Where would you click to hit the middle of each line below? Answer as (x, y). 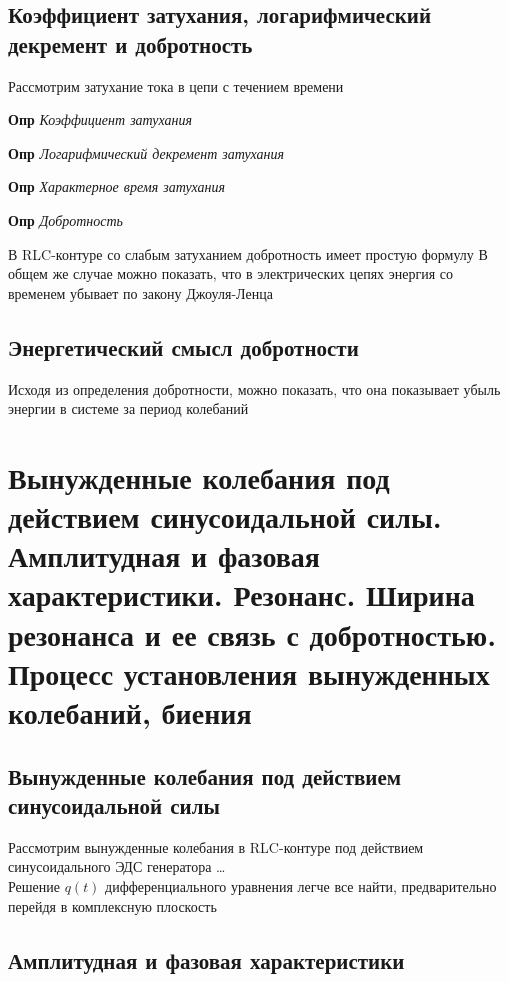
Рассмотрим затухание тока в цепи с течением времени (176, 85)
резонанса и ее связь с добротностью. (252, 633)
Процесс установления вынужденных (249, 672)
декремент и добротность (130, 43)
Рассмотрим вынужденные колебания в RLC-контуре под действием (216, 846)
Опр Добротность (65, 219)
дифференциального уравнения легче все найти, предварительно (301, 886)
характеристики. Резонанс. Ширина (241, 594)
